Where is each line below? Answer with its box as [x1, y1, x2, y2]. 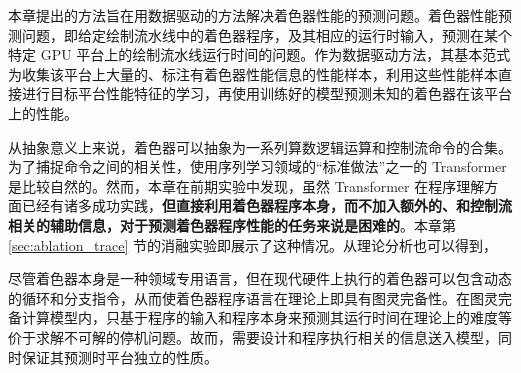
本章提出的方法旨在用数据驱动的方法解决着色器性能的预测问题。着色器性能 [8, 5, 498, 25]
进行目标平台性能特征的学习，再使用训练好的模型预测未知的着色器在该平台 [21, 83, 512, 104]
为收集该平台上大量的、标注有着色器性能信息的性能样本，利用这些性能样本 [8, 63, 498, 84]
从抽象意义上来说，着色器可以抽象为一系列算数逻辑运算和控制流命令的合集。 [8, 136, 512, 157]
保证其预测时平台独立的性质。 [21, 346, 218, 367]
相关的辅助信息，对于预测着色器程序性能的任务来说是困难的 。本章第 [8, 214, 456, 235]
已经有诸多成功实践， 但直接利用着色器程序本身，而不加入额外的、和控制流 [21, 195, 512, 216]
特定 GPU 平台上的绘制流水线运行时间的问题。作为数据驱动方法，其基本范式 [8, 44, 511, 65]
